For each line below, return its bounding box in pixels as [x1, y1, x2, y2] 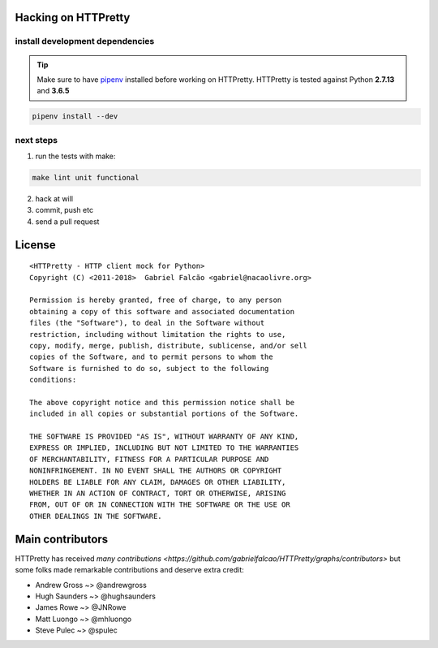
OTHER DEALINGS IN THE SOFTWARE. [29, 512, 162, 521]
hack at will [35, 194, 73, 204]
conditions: [29, 375, 77, 385]
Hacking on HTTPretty [15, 11, 131, 24]
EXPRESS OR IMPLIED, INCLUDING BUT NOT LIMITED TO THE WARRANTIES [29, 443, 299, 452]
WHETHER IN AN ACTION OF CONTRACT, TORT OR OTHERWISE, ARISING [29, 489, 286, 499]
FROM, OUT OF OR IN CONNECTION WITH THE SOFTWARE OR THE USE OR [29, 500, 291, 509]
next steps [15, 134, 58, 145]
